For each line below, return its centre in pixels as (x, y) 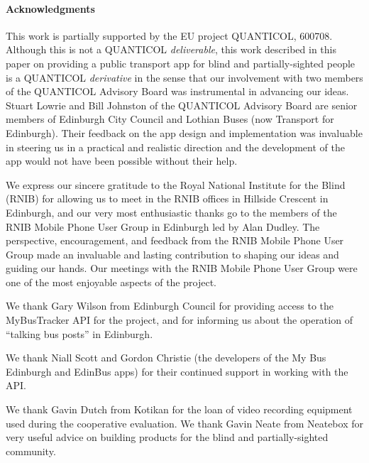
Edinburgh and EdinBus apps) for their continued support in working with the (177, 371)
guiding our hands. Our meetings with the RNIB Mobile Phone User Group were (182, 268)
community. (31, 451)
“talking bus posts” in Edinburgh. (79, 333)
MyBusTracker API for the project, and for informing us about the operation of (179, 320)
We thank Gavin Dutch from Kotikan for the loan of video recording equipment (179, 409)
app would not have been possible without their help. (122, 161)
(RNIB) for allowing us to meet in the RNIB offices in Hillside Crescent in (167, 198)
